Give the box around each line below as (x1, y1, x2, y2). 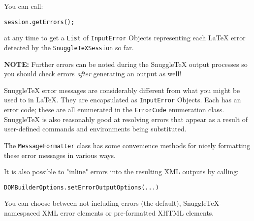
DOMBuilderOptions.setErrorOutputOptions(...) (4, 184, 159, 191)
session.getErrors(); (4, 18, 75, 26)
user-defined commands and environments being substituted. (4, 124, 187, 134)
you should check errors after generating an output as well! (4, 68, 182, 79)
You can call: (4, 1, 43, 11)
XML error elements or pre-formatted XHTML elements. (42, 207, 214, 218)
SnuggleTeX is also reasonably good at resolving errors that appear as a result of (4, 114, 248, 124)
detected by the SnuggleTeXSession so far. (4, 42, 134, 52)
